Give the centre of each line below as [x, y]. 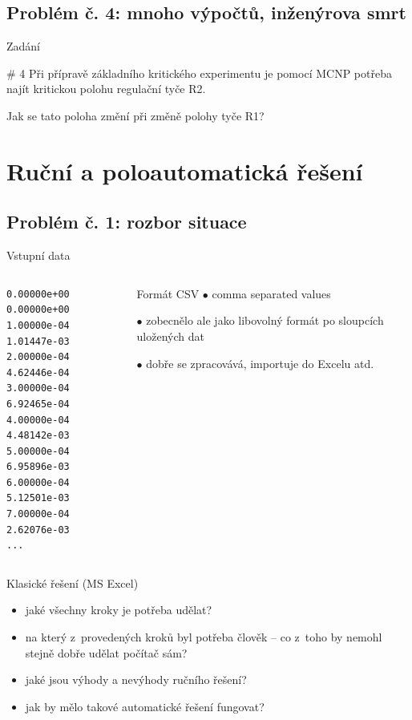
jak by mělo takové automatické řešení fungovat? [145, 706]
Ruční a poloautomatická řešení [185, 170]
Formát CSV [168, 293]
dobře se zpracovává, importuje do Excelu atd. [260, 363]
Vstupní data [38, 255]
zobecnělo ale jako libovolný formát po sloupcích [265, 320]
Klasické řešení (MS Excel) [73, 582]
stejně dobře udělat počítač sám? [106, 652]
